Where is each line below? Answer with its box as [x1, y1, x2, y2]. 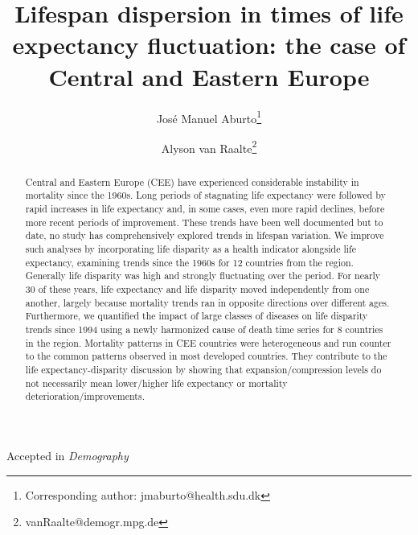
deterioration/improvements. [25, 389, 145, 403]
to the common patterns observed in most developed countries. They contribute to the [25, 349, 387, 363]
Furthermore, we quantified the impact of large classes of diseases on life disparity [25, 309, 368, 323]
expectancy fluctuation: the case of [12, 28, 406, 61]
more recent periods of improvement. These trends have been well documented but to [25, 215, 383, 228]
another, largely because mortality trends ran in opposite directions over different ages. [25, 295, 390, 309]
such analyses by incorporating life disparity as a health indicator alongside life [25, 242, 356, 256]
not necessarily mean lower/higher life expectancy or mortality [25, 376, 288, 389]
